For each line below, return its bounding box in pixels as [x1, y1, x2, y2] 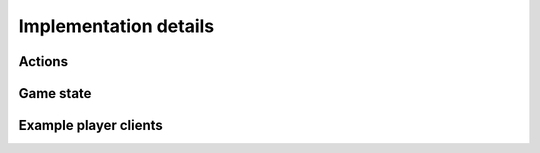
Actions [18, 53, 69, 70]
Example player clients [18, 117, 164, 134]
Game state [18, 85, 92, 102]
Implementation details [18, 15, 215, 37]
